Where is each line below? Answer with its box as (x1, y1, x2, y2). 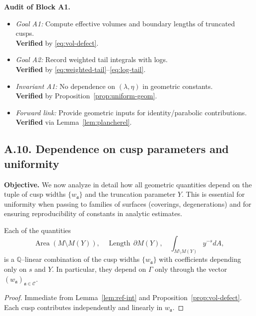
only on (4, 263, 27, 274)
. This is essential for (182, 189, 245, 199)
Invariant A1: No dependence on (15, 80, 116, 91)
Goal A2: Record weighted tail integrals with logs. (15, 54, 168, 65)
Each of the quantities (4, 225, 71, 235)
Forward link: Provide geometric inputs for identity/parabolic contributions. (15, 107, 247, 117)
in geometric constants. (142, 80, 213, 91)
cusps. (15, 28, 34, 38)
